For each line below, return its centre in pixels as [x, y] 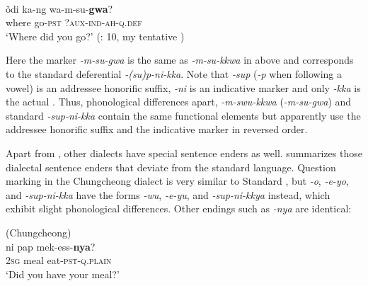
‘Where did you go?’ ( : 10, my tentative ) [95, 36]
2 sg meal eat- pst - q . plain [59, 260]
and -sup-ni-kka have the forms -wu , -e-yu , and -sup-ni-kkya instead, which [168, 194]
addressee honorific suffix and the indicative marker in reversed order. [157, 129]
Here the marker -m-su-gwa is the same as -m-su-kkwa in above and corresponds [180, 60]
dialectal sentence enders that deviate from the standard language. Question [171, 167]
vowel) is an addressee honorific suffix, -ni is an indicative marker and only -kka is [183, 87]
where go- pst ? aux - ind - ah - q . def [74, 22]
